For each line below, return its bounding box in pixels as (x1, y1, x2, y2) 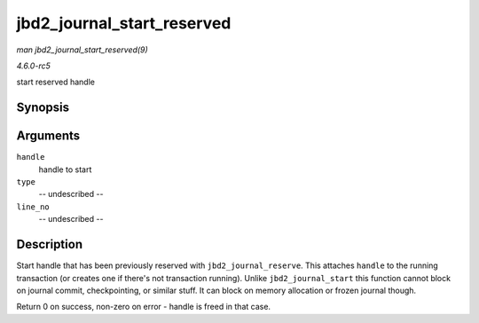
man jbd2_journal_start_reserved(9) (16, 44, 148, 55)
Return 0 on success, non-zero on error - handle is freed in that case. (16, 302, 271, 312)
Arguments (16, 129, 81, 144)
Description (16, 237, 83, 252)
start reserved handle (16, 76, 95, 88)
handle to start (38, 164, 92, 175)
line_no (16, 201, 51, 212)
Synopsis (16, 100, 70, 115)
